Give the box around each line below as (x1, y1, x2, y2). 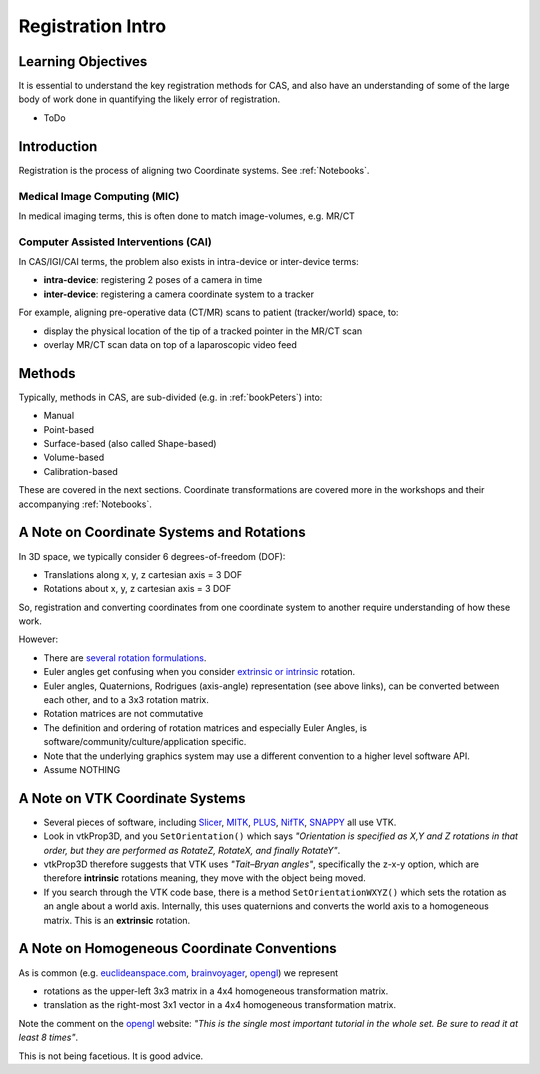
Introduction (18, 138, 98, 155)
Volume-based (43, 451, 105, 464)
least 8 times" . (18, 1031, 79, 1044)
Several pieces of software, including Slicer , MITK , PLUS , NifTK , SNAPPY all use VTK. (43, 816, 397, 828)
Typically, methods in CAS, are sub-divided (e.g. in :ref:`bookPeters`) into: (18, 391, 323, 403)
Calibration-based (43, 465, 119, 477)
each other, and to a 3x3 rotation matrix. (43, 694, 209, 706)
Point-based (43, 423, 95, 435)
